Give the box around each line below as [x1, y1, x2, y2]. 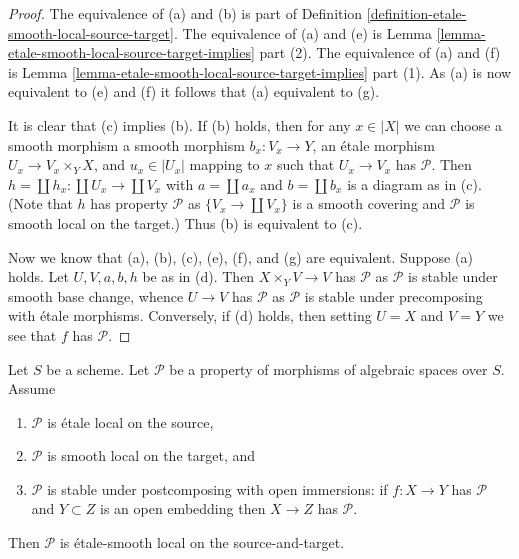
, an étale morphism [312, 134, 435, 155]
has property [90, 193, 168, 214]
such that [276, 154, 335, 175]
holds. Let [8, 266, 69, 287]
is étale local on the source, [47, 411, 214, 432]
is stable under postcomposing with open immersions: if [47, 478, 388, 499]
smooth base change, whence [8, 285, 184, 306]
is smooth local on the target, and [47, 445, 256, 466]
